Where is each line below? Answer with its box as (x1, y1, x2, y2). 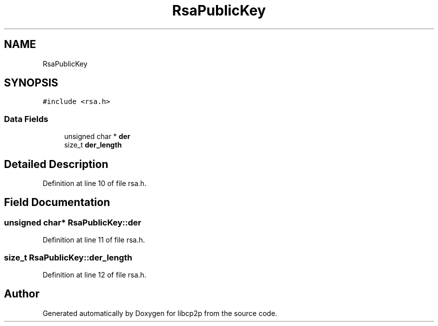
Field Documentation (4, 196, 110, 209)
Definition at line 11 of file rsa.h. (42, 235, 145, 244)
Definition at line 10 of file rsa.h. (42, 179, 146, 188)
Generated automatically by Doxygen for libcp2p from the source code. (42, 308, 277, 317)
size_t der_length (64, 140, 122, 149)
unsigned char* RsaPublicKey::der (4, 217, 141, 227)
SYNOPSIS (4, 76, 58, 89)
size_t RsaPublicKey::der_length (4, 252, 132, 262)
